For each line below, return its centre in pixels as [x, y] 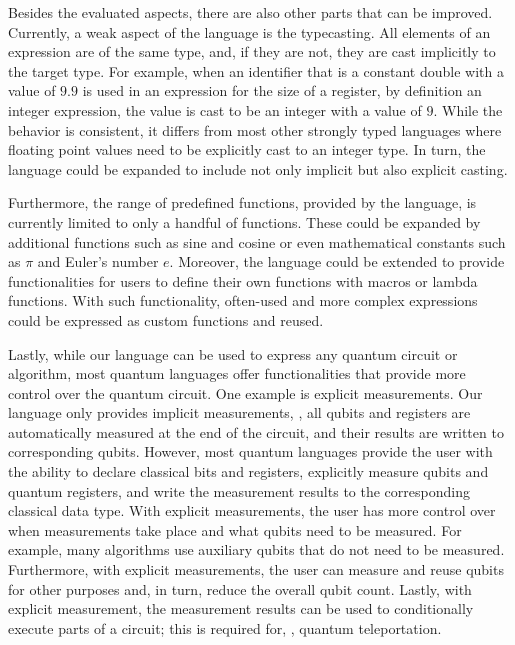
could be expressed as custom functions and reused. [166, 319]
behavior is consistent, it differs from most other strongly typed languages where [255, 129]
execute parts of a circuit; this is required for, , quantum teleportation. [225, 627]
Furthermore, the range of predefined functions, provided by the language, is [242, 202]
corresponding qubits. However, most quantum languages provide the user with [250, 451]
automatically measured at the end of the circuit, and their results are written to [256, 431]
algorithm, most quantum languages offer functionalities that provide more [237, 373]
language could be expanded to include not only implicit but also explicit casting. [258, 168]
